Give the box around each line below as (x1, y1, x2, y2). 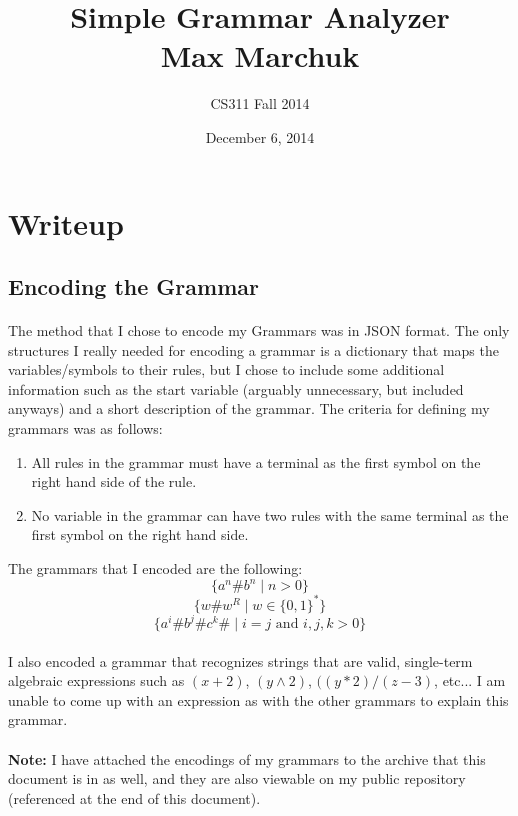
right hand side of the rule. (31, 471, 197, 492)
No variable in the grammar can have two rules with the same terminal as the (31, 504, 509, 525)
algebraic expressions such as (8, 670, 185, 691)
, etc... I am (434, 670, 506, 691)
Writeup (8, 202, 124, 243)
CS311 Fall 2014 (210, 93, 310, 114)
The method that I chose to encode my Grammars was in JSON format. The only (8, 320, 510, 341)
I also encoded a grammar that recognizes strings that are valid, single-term (8, 650, 473, 671)
